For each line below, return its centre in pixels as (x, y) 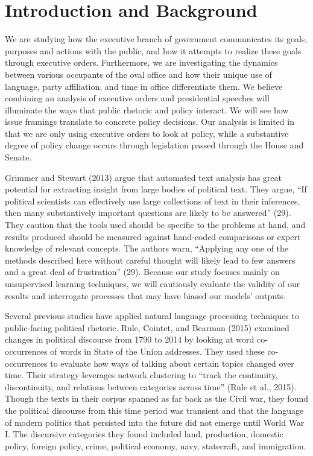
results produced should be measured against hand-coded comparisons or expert (153, 236)
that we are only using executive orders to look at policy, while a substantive (147, 133)
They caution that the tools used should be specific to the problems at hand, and (155, 225)
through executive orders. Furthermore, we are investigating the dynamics (141, 62)
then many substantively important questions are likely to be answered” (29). (148, 213)
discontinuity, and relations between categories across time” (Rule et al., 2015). (151, 386)
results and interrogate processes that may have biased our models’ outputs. (145, 295)
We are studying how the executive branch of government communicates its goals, (156, 39)
